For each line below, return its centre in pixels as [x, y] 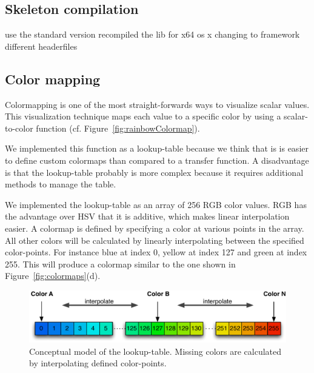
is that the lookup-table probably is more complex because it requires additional [154, 172]
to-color [19, 128]
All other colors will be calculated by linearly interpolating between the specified [155, 240]
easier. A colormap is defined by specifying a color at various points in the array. [155, 228]
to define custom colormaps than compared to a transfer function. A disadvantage [157, 160]
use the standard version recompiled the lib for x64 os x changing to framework [152, 34]
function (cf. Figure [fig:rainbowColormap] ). [118, 128]
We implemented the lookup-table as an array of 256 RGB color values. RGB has [156, 204]
